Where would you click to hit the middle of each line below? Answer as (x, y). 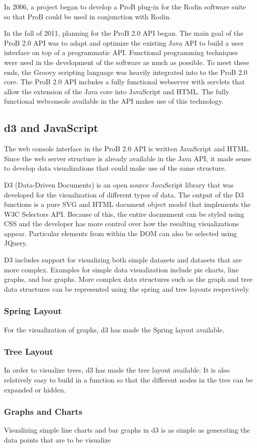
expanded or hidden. (35, 389)
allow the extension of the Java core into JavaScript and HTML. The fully (117, 91)
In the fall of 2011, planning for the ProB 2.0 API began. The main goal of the (124, 33)
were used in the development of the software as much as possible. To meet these (127, 62)
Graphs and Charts (43, 412)
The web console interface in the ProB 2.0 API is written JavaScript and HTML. (127, 149)
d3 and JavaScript (51, 128)
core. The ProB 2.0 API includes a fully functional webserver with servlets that (125, 82)
